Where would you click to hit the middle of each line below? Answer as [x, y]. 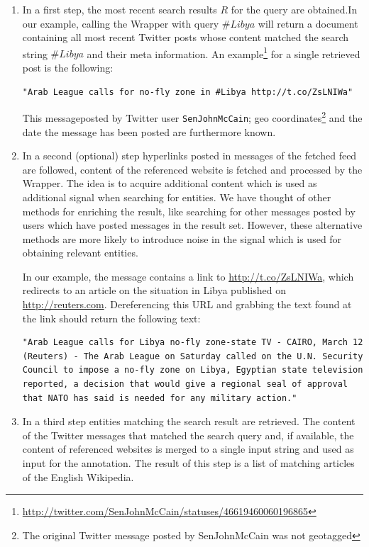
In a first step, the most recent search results [120, 9]
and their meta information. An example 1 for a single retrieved [224, 52]
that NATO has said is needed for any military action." [160, 398]
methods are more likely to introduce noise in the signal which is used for [182, 238]
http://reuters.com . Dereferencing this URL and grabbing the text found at [187, 304]
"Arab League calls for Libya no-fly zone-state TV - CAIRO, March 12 [193, 343]
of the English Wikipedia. [78, 476]
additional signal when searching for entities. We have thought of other [177, 197]
